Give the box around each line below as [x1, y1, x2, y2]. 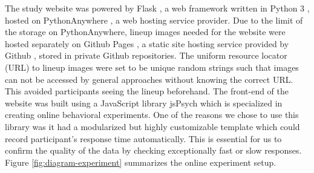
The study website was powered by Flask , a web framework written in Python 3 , [5, 2, 310, 14]
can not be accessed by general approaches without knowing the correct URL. [5, 73, 293, 85]
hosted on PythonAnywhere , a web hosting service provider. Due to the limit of [5, 13, 303, 26]
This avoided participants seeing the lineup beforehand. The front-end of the [5, 85, 289, 97]
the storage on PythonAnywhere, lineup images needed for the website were [5, 25, 286, 38]
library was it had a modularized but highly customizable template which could [5, 120, 300, 132]
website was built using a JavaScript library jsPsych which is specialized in [5, 96, 283, 109]
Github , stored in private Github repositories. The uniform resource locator [5, 49, 287, 62]
